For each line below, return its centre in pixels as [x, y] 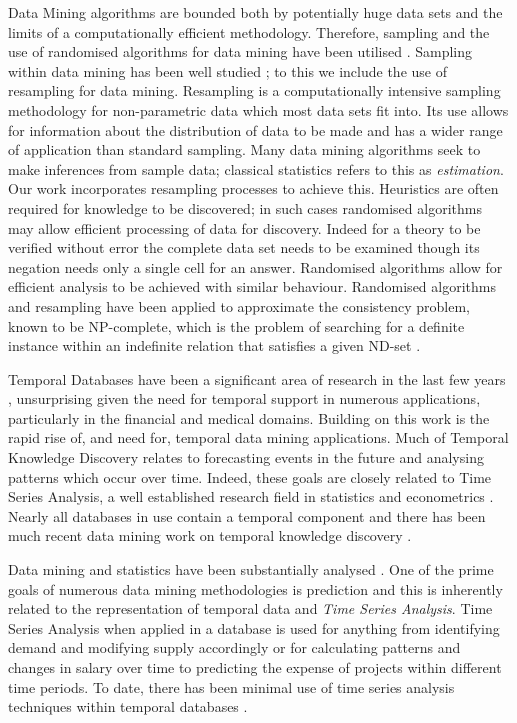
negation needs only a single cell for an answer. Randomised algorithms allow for [255, 266]
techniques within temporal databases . [128, 706]
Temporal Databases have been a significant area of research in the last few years [257, 378]
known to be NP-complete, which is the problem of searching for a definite [236, 325]
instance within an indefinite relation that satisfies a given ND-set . [214, 345]
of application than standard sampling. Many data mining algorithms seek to [244, 149]
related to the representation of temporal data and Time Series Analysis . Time [250, 608]
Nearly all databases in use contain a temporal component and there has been [247, 515]
